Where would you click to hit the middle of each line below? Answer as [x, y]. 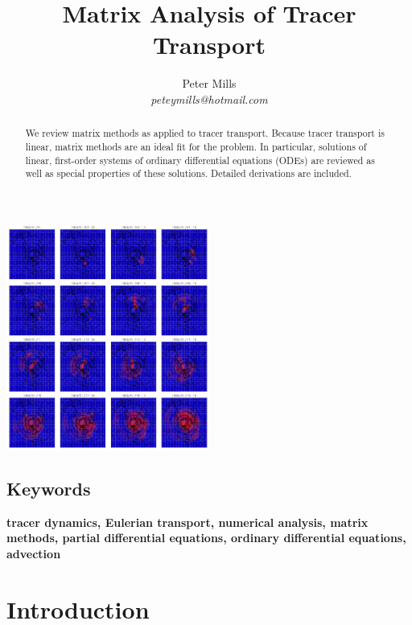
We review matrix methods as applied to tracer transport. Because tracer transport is [205, 133]
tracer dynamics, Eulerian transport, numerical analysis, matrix [187, 522]
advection [34, 554]
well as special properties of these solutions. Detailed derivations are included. [188, 173]
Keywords [49, 489]
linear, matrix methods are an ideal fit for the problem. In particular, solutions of [196, 146]
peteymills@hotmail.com [209, 99]
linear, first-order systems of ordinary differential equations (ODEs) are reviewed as [200, 160]
